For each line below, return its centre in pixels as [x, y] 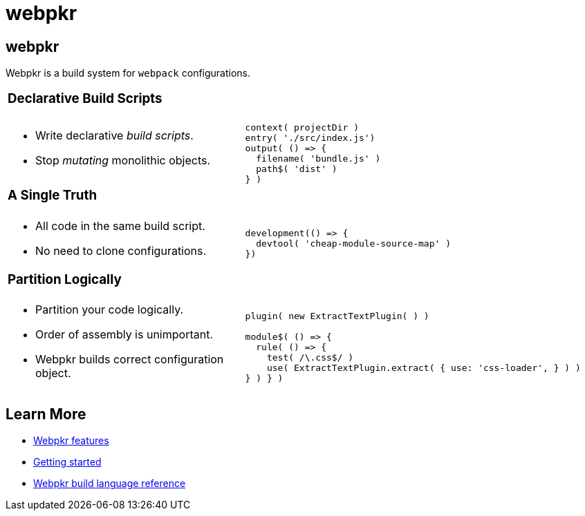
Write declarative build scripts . [114, 135]
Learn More [46, 414]
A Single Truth [53, 195]
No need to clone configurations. [121, 250]
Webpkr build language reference [110, 484]
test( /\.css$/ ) [310, 357]
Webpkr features [71, 441]
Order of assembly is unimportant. [124, 335]
